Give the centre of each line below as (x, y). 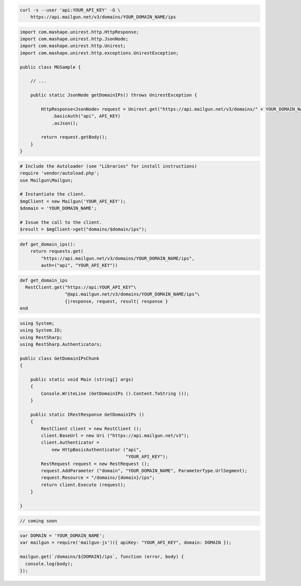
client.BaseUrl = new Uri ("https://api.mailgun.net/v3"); (115, 436)
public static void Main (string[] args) (82, 379)
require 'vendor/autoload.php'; (60, 173)
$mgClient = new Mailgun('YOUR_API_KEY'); (73, 201)
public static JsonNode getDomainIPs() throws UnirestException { (114, 95)
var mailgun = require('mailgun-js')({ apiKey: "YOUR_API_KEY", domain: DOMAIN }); (126, 543)
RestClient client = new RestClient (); (91, 428)
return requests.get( (57, 251)
